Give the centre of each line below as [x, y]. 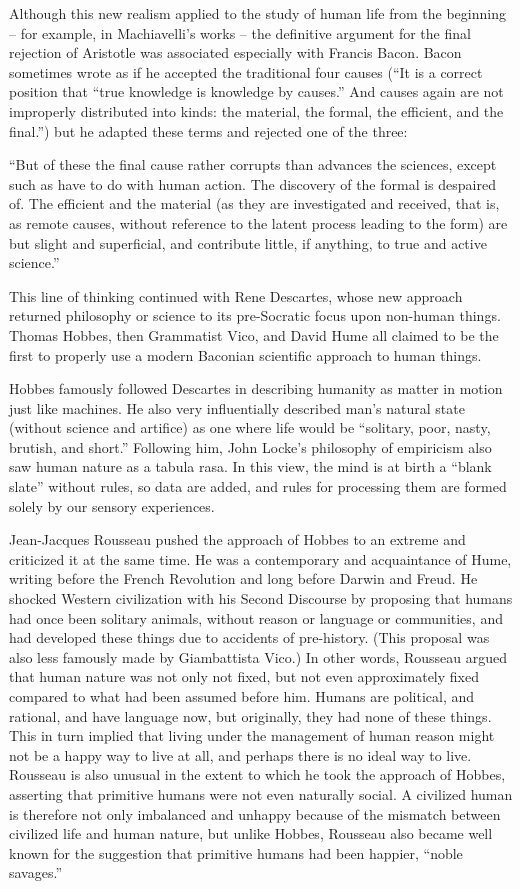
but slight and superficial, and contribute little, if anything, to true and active [248, 242]
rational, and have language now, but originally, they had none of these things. [250, 715]
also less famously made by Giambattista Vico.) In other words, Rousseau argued [258, 656]
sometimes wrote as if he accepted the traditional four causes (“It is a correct [246, 71]
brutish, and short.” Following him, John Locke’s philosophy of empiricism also [250, 446]
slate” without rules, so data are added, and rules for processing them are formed [258, 486]
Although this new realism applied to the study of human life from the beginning [257, 13]
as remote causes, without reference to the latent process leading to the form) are [258, 222]
